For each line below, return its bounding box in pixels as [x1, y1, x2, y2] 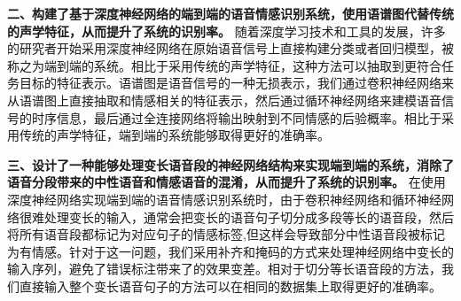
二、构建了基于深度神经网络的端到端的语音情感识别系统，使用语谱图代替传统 [7, 4, 454, 22]
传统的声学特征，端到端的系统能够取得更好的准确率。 [19, 126, 330, 144]
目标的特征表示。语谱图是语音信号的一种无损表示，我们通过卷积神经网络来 [19, 73, 454, 92]
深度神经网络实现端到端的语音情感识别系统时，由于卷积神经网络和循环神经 [7, 189, 441, 208]
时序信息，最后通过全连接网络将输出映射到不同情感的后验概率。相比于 [31, 108, 441, 127]
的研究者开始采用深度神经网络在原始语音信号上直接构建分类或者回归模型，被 [7, 39, 454, 58]
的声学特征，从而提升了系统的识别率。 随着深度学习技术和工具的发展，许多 [7, 21, 446, 40]
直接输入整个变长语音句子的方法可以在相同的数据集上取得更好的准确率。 [19, 276, 441, 295]
